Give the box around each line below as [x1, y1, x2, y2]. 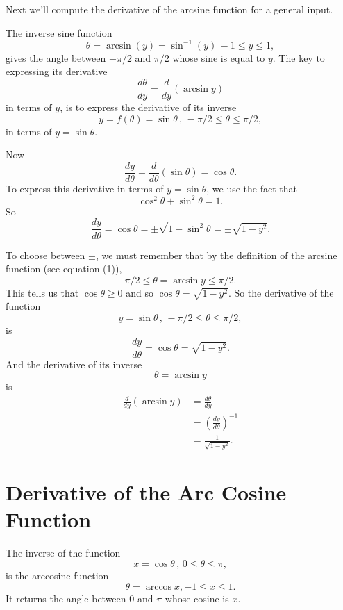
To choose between [6, 247, 85, 262]
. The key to [272, 50, 325, 65]
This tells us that [6, 285, 79, 299]
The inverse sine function [6, 25, 112, 40]
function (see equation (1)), [6, 261, 122, 276]
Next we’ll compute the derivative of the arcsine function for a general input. [6, 2, 333, 16]
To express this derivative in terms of [6, 181, 164, 195]
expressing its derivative [6, 64, 108, 79]
